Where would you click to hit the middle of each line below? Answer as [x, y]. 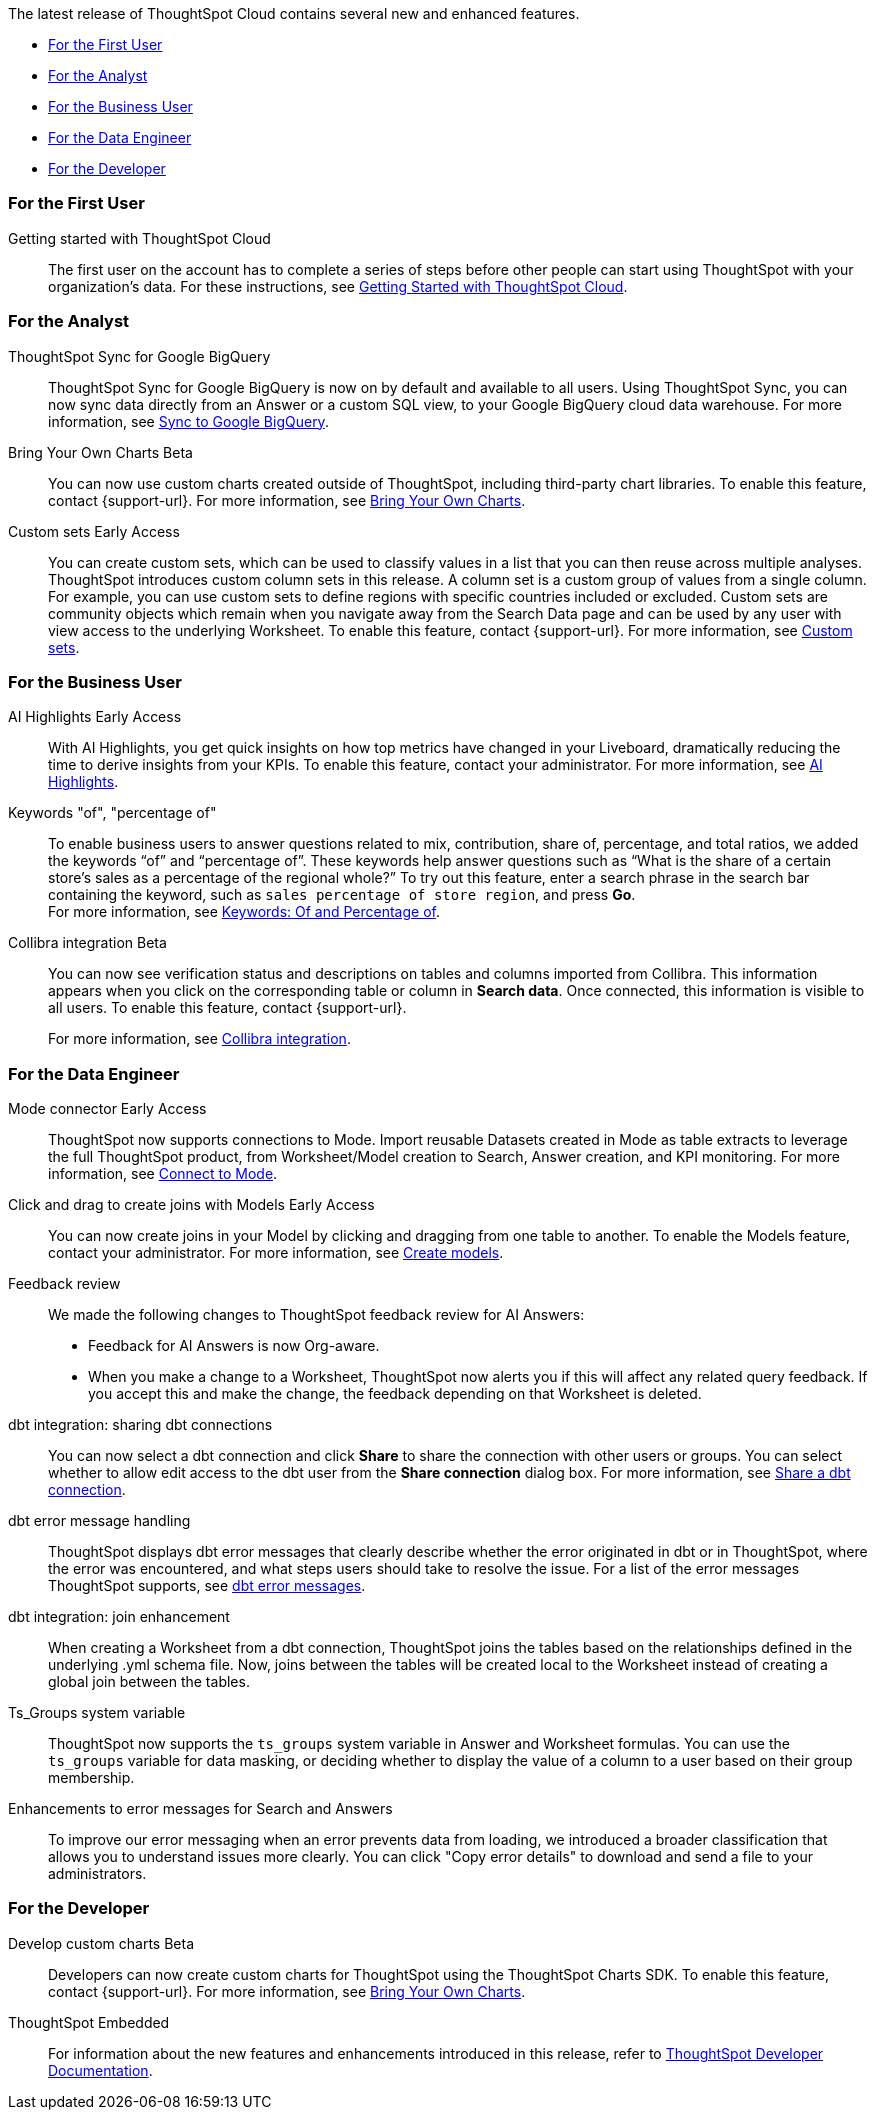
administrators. [97, 1873]
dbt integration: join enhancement [119, 1616]
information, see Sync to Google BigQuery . [188, 421]
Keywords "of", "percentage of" [112, 813]
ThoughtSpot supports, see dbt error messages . [207, 1585]
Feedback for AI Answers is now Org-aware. [234, 1345]
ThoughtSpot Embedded [89, 2022]
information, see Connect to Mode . [163, 1173]
